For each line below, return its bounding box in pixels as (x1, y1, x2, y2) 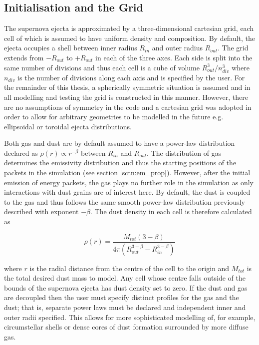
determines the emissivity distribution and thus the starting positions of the (4, 157, 237, 168)
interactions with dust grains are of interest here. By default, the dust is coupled (4, 187, 251, 197)
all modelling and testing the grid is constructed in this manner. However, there (4, 91, 248, 102)
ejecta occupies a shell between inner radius (4, 42, 137, 53)
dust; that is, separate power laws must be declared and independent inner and (4, 302, 246, 312)
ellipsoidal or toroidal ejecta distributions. (4, 121, 132, 131)
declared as (4, 147, 38, 158)
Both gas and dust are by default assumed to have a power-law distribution (4, 138, 235, 148)
